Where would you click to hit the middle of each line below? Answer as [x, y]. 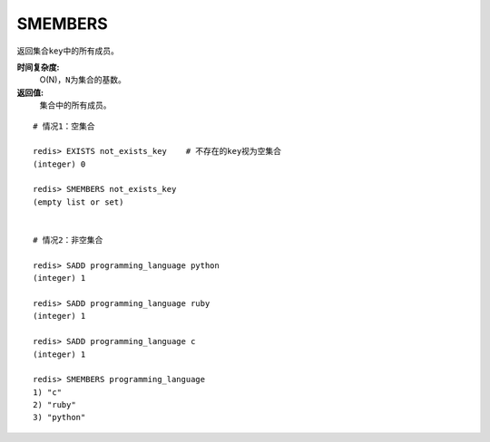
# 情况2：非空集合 [68, 240]
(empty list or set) [78, 202]
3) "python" [59, 418]
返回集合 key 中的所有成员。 [68, 51]
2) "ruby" [54, 405]
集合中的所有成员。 [75, 105]
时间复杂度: [38, 67]
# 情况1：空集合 [64, 126]
